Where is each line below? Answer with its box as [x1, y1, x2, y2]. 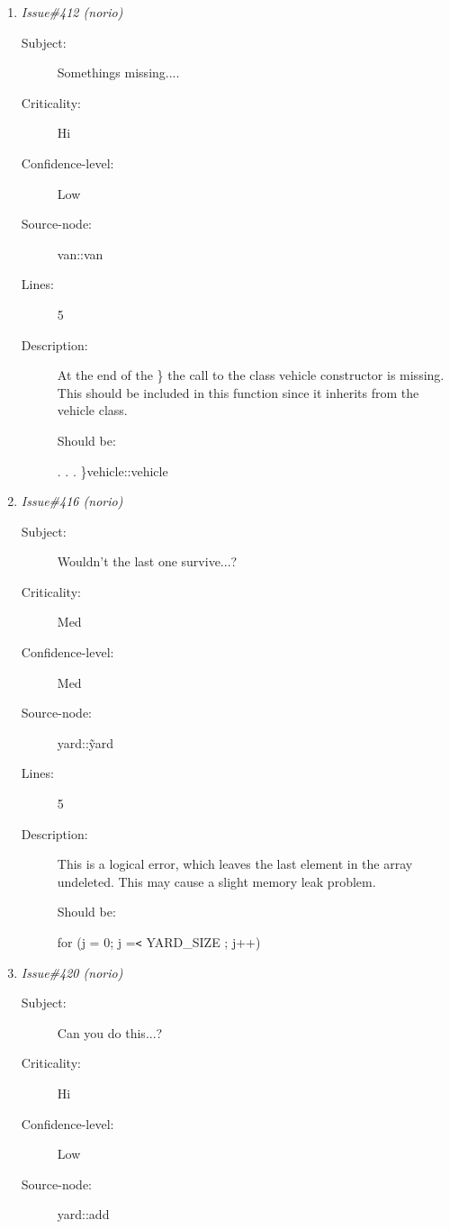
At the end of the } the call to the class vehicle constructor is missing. [57, 366, 445, 384]
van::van [57, 244, 103, 263]
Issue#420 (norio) [21, 962, 123, 981]
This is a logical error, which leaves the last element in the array [57, 854, 413, 873]
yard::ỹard [57, 733, 114, 752]
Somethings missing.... [57, 63, 180, 82]
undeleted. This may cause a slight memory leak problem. [57, 872, 376, 890]
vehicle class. [57, 401, 128, 420]
